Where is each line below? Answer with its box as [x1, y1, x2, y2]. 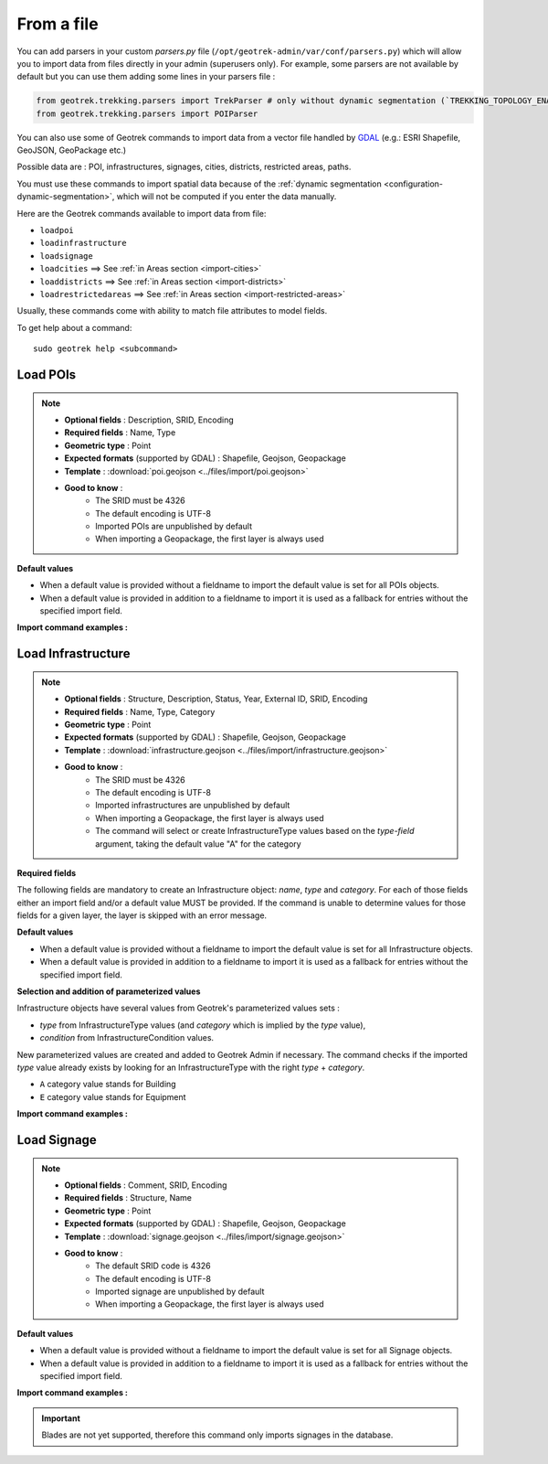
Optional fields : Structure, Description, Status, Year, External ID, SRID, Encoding [64, 693, 368, 704]
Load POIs [16, 367, 77, 382]
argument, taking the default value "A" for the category [95, 838, 301, 850]
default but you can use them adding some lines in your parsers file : [16, 71, 276, 82]
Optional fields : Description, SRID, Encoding [64, 414, 235, 425]
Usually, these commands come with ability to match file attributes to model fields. [16, 305, 328, 316]
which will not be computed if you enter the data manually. [116, 191, 337, 202]
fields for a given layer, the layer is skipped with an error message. [16, 910, 268, 921]
